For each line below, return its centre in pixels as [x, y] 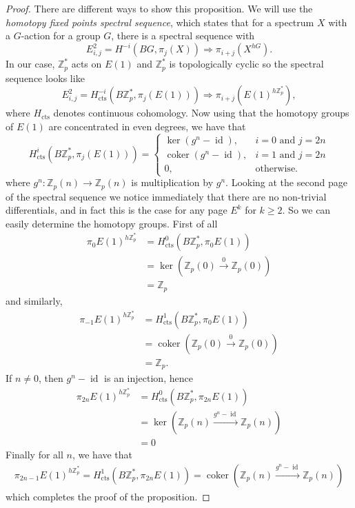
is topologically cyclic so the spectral [246, 64]
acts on [87, 64]
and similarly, [34, 300]
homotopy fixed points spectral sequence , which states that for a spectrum [160, 22]
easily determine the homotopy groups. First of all [112, 223]
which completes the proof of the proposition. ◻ [108, 496]
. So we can [306, 210]
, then [51, 378]
